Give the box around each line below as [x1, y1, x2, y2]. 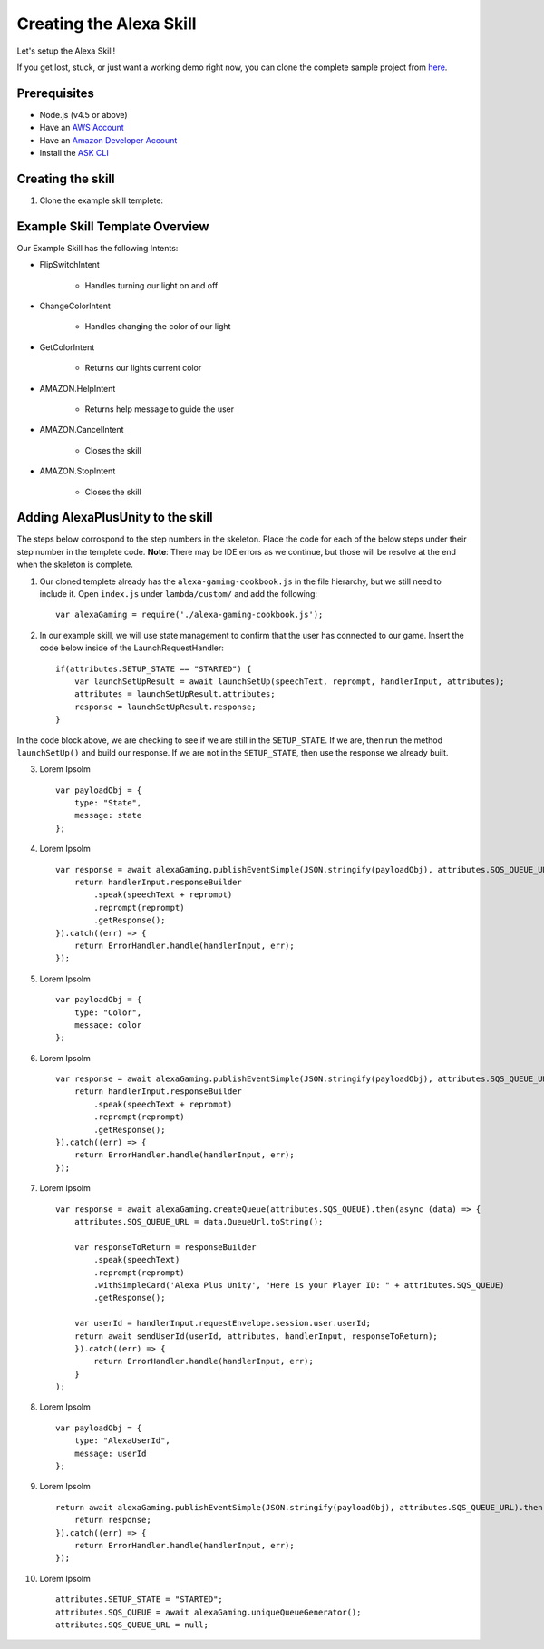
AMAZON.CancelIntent [39, 424, 124, 435]
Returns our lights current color [84, 363, 202, 374]
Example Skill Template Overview [16, 219, 209, 234]
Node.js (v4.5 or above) [39, 109, 128, 120]
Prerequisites [16, 85, 94, 101]
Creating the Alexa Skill [16, 14, 197, 34]
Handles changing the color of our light [84, 321, 231, 332]
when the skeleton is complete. [16, 559, 133, 571]
